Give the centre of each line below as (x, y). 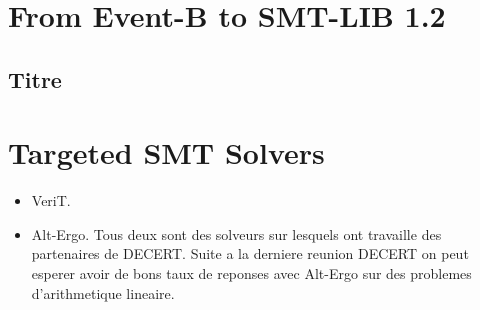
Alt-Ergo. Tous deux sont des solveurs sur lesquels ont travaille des (236, 233)
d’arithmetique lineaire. (103, 292)
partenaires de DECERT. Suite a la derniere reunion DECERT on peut (250, 253)
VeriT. (51, 200)
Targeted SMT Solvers (166, 152)
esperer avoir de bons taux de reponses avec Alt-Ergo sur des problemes (251, 273)
